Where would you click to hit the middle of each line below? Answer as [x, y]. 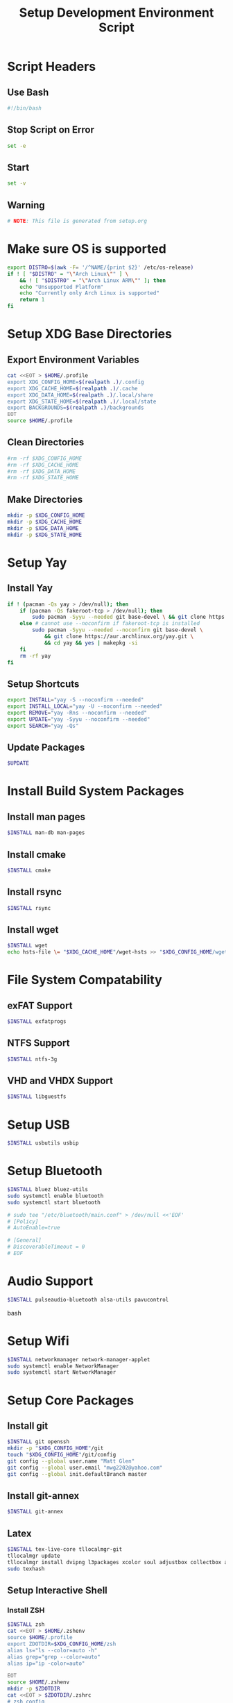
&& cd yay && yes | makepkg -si [91, 643]
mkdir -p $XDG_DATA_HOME [43, 528]
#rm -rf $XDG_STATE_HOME [43, 478]
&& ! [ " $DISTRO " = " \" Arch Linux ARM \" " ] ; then [93, 280]
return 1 [32, 300]
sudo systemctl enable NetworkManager [63, 1366]
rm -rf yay [35, 656]
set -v [17, 183]
